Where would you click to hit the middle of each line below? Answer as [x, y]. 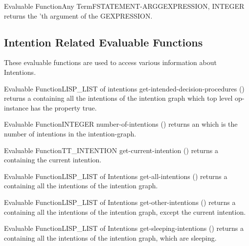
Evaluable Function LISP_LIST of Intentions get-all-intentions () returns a [116, 176]
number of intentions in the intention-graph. [70, 133]
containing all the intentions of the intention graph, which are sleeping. [110, 237]
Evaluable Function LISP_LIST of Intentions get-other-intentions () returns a [120, 202]
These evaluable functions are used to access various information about [110, 62]
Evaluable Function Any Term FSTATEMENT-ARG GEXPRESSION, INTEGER [124, 6]
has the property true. [64, 107]
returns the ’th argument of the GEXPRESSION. [78, 15]
